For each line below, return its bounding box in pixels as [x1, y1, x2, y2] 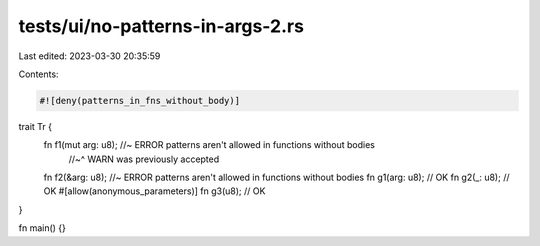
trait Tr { [18, 120, 53, 132]
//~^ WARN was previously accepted [68, 153, 220, 165]
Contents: [18, 68, 59, 80]
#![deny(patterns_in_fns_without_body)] [39, 95, 240, 106]
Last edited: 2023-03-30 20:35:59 [18, 50, 161, 62]
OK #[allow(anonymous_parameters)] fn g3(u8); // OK [43, 185, 266, 197]
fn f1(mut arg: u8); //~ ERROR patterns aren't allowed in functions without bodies [43, 139, 375, 151]
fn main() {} [18, 222, 67, 234]
